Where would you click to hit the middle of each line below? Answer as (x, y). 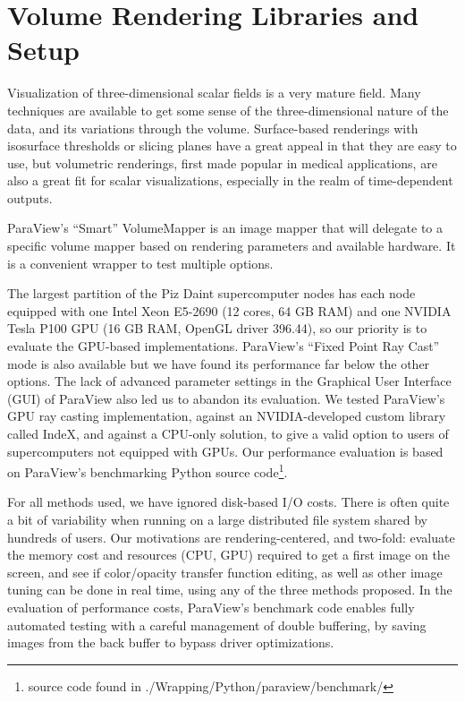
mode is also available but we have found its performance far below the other (219, 363)
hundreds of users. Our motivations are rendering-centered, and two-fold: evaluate (231, 537)
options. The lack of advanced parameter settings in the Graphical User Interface (229, 381)
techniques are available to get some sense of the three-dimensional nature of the (228, 110)
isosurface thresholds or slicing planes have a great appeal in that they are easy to (232, 146)
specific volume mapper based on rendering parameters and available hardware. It (232, 246)
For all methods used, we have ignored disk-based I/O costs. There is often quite (228, 502)
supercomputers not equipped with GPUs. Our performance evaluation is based (225, 451)
